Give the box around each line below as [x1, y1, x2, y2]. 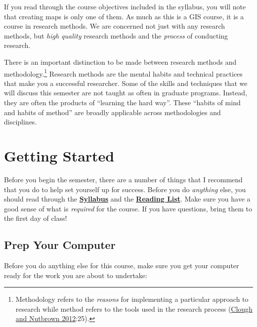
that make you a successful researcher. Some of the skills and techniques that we [4, 78, 248, 88]
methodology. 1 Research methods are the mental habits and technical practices [4, 67, 243, 79]
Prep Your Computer [4, 237, 116, 252]
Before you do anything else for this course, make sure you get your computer [4, 260, 239, 271]
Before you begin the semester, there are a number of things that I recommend [4, 174, 243, 184]
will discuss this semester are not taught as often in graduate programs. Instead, [4, 87, 248, 98]
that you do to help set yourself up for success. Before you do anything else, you [4, 184, 246, 194]
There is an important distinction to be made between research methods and [4, 56, 237, 67]
